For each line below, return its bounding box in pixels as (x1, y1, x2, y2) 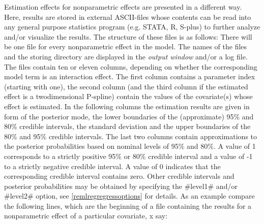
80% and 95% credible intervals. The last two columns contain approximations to (4, 131, 257, 141)
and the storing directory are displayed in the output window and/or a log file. (4, 51, 248, 61)
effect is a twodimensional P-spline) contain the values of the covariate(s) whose (4, 91, 253, 102)
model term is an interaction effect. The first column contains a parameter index (4, 71, 255, 82)
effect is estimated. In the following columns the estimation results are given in (4, 101, 250, 111)
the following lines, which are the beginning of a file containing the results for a (4, 200, 252, 211)
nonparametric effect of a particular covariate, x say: (4, 210, 168, 221)
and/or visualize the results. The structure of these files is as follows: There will (4, 31, 252, 42)
